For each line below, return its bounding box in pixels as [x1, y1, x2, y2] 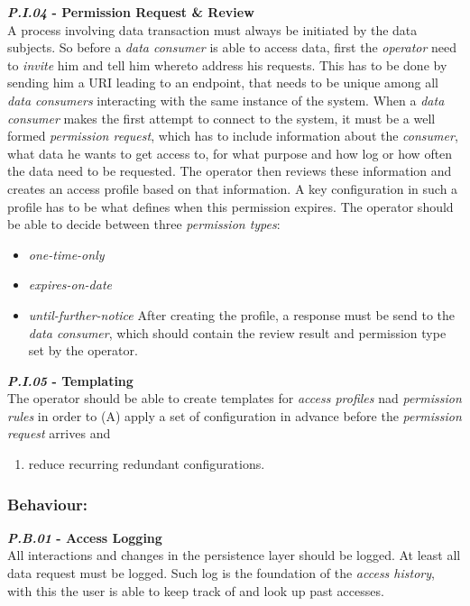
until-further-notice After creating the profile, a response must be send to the [28, 305, 456, 324]
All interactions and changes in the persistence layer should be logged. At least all [7, 546, 461, 565]
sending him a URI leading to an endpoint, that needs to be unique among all [7, 73, 438, 92]
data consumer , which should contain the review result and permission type [28, 323, 447, 342]
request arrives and [7, 424, 111, 443]
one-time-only [28, 244, 105, 263]
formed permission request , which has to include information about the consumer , [7, 126, 458, 145]
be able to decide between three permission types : [7, 215, 281, 234]
